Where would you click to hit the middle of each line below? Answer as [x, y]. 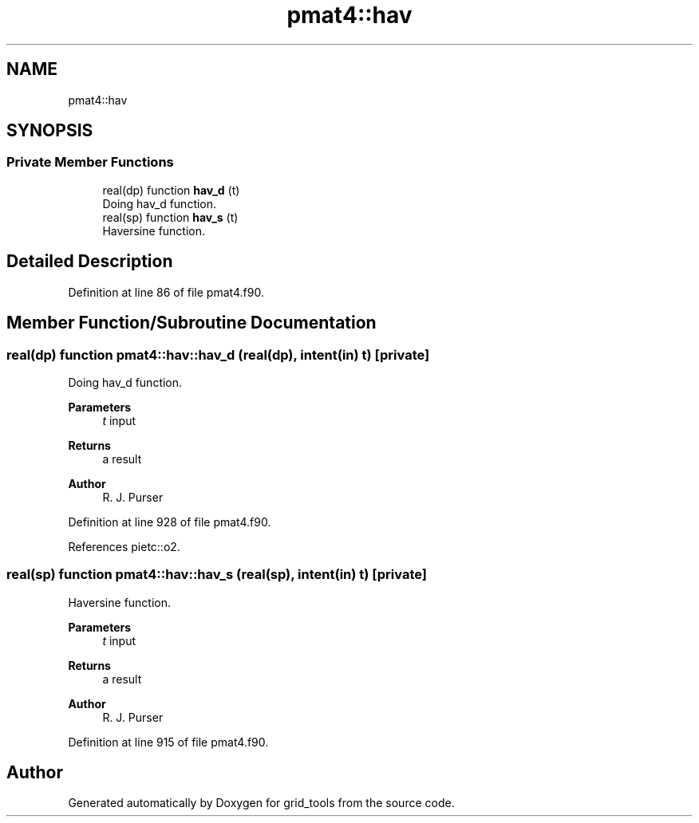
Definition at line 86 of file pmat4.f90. [166, 292]
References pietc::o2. [124, 546]
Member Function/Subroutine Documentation [192, 323]
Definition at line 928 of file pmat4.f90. [170, 522]
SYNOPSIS [50, 131]
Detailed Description [90, 262]
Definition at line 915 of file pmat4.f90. [168, 742]
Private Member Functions [90, 162]
